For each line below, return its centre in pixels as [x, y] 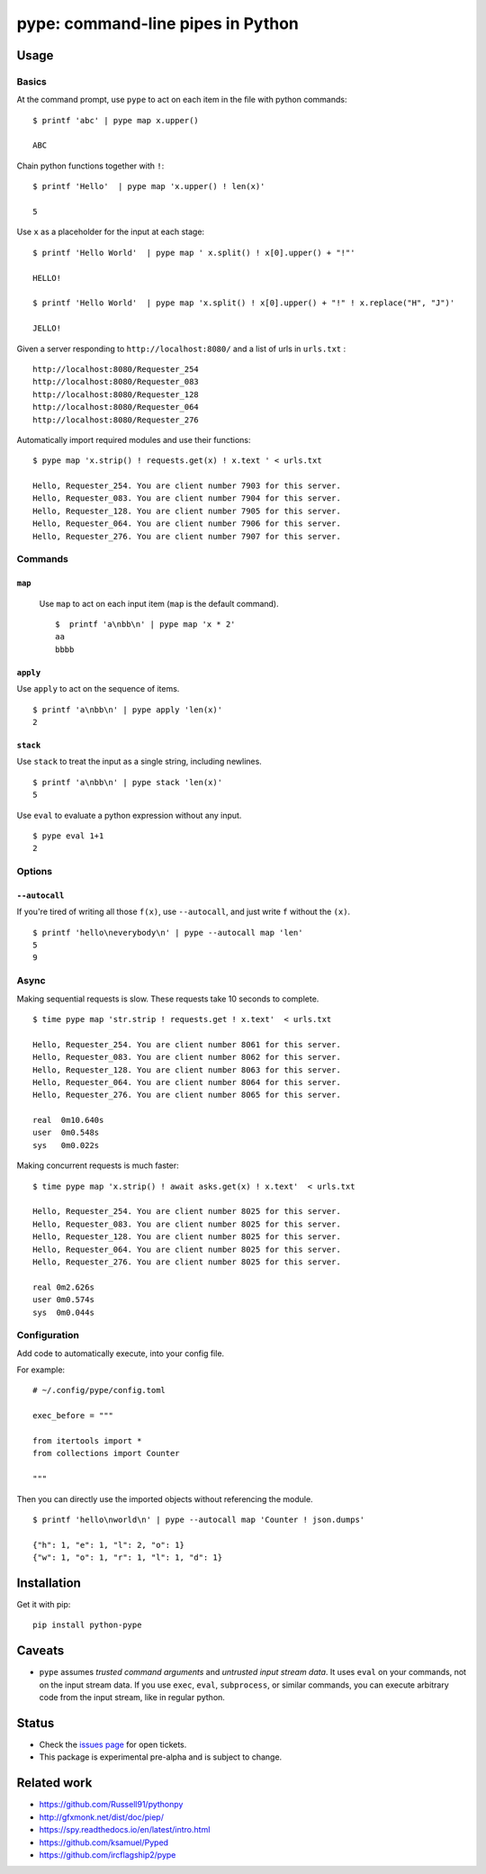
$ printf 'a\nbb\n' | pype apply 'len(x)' [128, 710]
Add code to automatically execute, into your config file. [121, 1353]
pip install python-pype [87, 1625]
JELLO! [47, 328]
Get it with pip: [44, 1605]
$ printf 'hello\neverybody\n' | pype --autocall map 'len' [168, 932]
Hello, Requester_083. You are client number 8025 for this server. [187, 1224]
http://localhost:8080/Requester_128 [116, 394]
